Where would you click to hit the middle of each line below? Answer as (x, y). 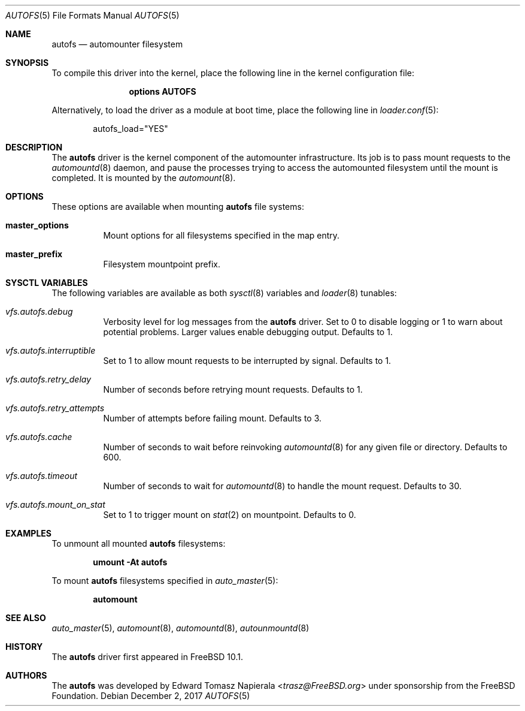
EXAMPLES (28, 533)
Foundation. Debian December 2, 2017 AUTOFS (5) (151, 696)
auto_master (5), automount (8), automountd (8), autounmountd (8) (180, 628)
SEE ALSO (26, 618)
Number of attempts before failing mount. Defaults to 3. (213, 418)
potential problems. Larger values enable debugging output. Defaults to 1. (248, 332)
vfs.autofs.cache (39, 437)
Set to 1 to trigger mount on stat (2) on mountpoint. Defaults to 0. (230, 515)
